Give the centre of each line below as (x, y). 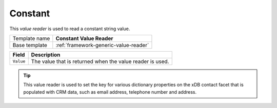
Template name (31, 38)
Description (46, 55)
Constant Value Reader (84, 38)
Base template (30, 45)
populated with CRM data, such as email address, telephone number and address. (110, 92)
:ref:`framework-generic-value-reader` (102, 45)
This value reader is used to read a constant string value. (70, 29)
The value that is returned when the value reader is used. (100, 61)
